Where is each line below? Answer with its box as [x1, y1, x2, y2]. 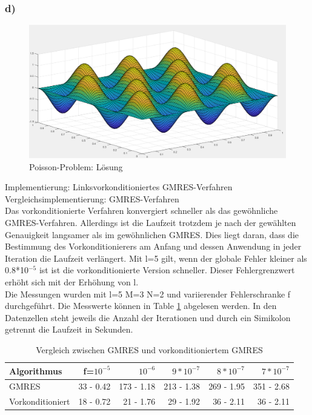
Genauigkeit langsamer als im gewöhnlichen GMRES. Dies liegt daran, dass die [5, 228, 299, 241]
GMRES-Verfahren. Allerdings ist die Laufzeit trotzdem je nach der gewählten [5, 216, 296, 229]
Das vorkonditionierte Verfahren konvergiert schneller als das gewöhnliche [5, 204, 278, 217]
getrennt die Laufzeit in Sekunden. [5, 323, 133, 336]
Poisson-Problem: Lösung [29, 160, 123, 173]
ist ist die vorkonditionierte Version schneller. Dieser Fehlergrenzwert [39, 264, 295, 276]
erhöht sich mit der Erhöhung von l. [5, 276, 139, 288]
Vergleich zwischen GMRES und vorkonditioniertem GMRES [36, 343, 263, 356]
